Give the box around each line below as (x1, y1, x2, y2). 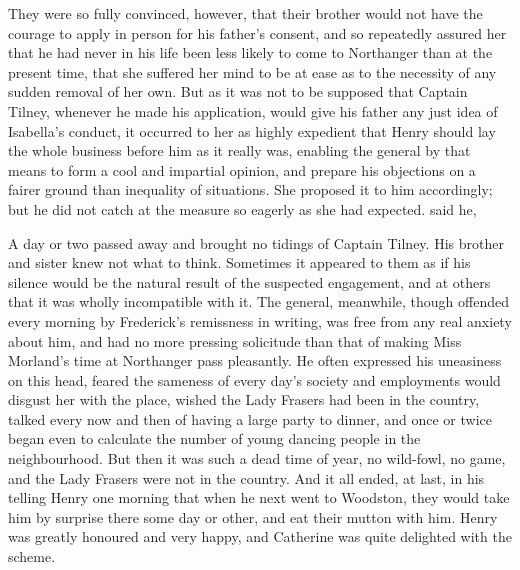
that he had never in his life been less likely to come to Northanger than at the (8, 42, 493, 63)
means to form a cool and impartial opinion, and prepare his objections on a (8, 159, 476, 180)
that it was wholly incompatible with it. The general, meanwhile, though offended (8, 291, 510, 312)
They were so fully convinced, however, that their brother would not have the (8, 3, 483, 23)
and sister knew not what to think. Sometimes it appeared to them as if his (8, 252, 471, 273)
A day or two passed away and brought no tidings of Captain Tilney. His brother (8, 232, 504, 253)
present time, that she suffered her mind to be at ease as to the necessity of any (8, 61, 497, 82)
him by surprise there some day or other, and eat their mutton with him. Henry (8, 506, 498, 527)
